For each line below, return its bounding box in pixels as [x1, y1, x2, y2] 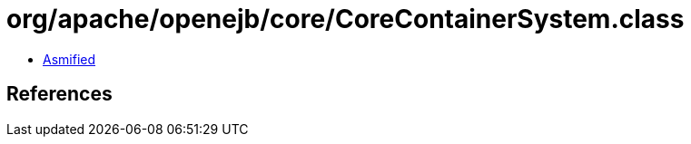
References [6, 82, 113, 106]
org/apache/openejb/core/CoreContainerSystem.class [6, 4, 685, 34]
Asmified [43, 51, 96, 67]
